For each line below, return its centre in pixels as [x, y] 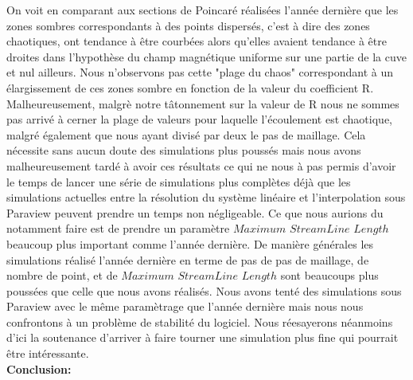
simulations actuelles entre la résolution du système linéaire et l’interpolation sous [206, 197]
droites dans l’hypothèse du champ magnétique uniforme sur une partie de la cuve [206, 56]
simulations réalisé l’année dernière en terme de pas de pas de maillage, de [188, 259]
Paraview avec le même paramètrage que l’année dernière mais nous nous [185, 306]
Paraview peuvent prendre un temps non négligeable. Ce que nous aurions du [195, 212]
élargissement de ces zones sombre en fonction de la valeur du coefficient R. [190, 87]
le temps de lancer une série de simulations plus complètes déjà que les [179, 181]
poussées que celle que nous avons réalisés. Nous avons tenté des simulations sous [204, 290]
